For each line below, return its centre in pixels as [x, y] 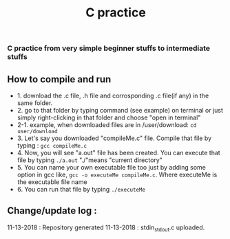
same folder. [35, 103]
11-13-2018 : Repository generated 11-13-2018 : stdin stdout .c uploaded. [106, 228]
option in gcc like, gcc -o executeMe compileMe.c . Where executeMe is [117, 174]
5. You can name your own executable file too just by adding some [112, 167]
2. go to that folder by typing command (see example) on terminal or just [120, 110]
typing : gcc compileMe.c [52, 145]
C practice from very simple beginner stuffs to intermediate [109, 48]
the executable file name [52, 182]
